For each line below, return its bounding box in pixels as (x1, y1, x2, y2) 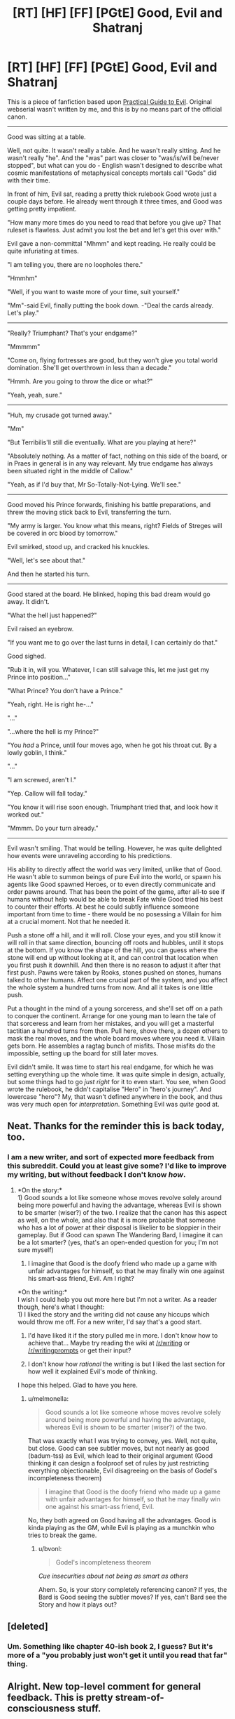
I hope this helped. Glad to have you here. (17, 1381, 138, 1389)
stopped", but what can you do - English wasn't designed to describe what (7, 161, 222, 169)
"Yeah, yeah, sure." (7, 390, 63, 399)
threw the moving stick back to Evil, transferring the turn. (7, 508, 171, 516)
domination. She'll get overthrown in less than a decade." (7, 363, 172, 371)
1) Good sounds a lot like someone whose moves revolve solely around (17, 1193, 222, 1201)
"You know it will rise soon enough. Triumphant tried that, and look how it (7, 803, 218, 811)
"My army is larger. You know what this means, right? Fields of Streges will (7, 521, 222, 529)
